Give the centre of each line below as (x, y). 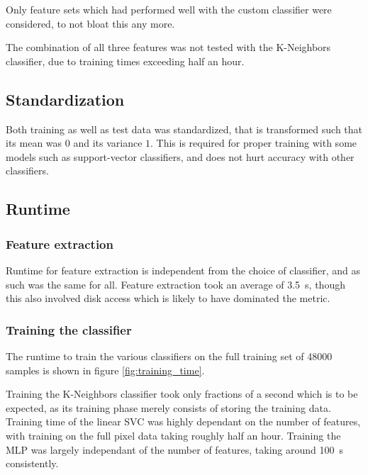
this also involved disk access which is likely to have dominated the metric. (168, 298)
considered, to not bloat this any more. (90, 23)
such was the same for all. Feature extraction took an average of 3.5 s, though (175, 284)
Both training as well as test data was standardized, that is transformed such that (184, 129)
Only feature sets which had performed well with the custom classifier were (169, 9)
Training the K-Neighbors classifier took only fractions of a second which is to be (182, 394)
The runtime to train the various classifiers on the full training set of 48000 (169, 356)
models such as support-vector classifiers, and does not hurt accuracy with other (180, 156)
